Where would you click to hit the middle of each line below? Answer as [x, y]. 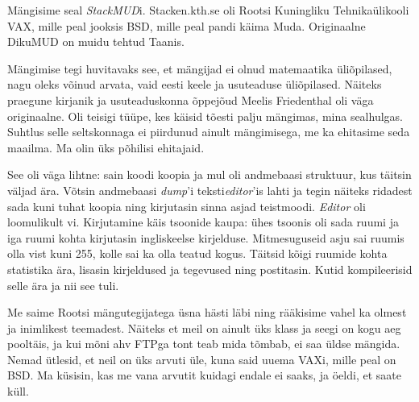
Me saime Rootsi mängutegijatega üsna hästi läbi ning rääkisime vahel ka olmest [207, 312]
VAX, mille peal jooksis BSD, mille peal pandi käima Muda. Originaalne [187, 25]
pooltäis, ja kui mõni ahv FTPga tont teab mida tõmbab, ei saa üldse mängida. [204, 344]
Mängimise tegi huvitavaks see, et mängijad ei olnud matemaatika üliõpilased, [200, 68]
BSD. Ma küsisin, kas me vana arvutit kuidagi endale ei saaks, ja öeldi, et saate [204, 375]
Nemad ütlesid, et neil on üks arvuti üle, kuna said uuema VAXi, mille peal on [202, 359]
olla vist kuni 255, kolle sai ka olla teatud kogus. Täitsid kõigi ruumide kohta [197, 253]
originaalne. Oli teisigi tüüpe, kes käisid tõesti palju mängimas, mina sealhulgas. [205, 116]
